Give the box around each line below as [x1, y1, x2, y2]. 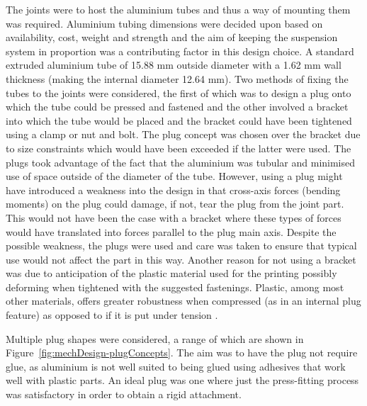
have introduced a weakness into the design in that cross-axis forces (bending [6, 182, 341, 197]
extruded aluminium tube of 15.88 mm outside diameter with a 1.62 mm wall [6, 57, 341, 72]
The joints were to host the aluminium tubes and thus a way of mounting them [6, 2, 351, 16]
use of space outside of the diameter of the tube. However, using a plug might [6, 169, 343, 184]
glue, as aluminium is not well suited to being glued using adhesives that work [6, 359, 346, 373]
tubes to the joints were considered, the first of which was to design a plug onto [6, 85, 351, 100]
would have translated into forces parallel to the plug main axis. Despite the [6, 224, 337, 239]
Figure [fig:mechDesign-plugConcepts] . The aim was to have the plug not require [6, 345, 358, 360]
